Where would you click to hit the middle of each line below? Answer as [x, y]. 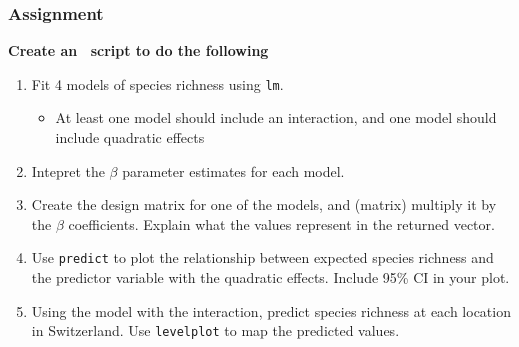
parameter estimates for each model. [233, 170]
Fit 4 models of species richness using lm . [157, 83]
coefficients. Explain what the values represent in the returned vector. [281, 223]
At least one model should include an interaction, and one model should [276, 117]
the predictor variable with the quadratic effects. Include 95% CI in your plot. [270, 277]
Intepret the [68, 170]
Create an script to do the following [138, 50]
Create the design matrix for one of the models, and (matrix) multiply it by [264, 204]
